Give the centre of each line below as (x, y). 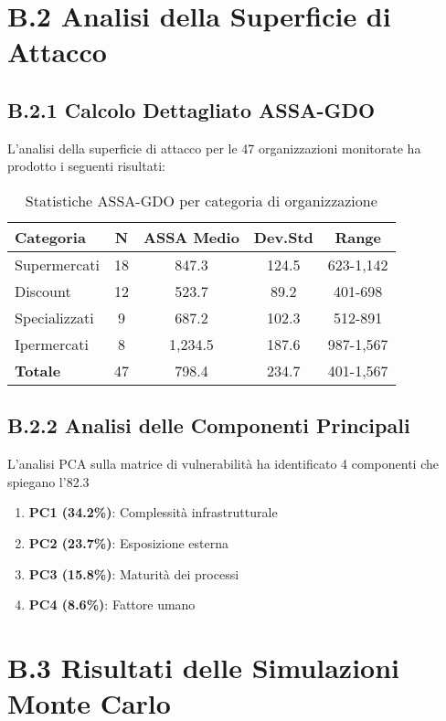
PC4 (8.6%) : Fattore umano (112, 604)
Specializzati (54, 317)
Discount (43, 291)
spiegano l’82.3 (48, 481)
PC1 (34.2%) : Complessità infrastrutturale (153, 512)
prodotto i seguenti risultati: (86, 166)
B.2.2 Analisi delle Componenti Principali (209, 425)
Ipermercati (52, 344)
